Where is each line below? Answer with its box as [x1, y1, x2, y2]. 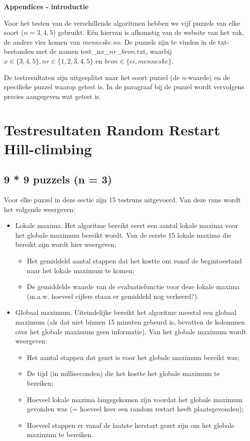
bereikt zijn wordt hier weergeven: [15, 239, 117, 249]
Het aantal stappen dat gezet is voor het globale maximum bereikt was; [27, 352, 240, 362]
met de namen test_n [36, 46, 101, 56]
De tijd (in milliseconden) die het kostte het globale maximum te [27, 368, 220, 378]
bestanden [4, 46, 34, 56]
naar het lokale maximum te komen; [27, 265, 134, 275]
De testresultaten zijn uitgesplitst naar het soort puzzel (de [4, 72, 180, 82]
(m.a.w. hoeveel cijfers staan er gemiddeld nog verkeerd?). [27, 291, 199, 301]
